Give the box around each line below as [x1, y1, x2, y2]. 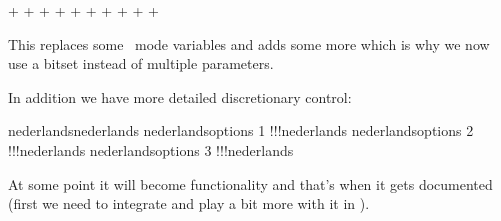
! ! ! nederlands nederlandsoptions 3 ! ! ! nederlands [8, 139, 294, 160]
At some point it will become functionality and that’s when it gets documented [8, 173, 493, 194]
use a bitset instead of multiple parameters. [8, 53, 274, 74]
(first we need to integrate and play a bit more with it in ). [8, 193, 370, 214]
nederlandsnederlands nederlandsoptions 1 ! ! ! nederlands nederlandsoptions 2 [8, 120, 474, 141]
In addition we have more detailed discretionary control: [8, 86, 352, 107]
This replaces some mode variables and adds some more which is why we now [8, 33, 490, 54]
